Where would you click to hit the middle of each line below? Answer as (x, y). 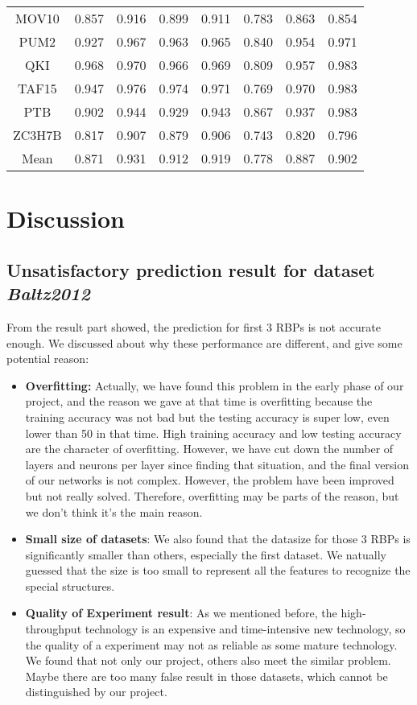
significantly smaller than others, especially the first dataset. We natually (206, 554)
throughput (54, 629)
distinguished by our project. (96, 692)
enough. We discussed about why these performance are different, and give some (204, 342)
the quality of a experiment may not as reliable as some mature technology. (211, 644)
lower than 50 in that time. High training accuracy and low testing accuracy (213, 433)
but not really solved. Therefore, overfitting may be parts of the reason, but (212, 495)
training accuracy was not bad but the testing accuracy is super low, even (207, 416)
